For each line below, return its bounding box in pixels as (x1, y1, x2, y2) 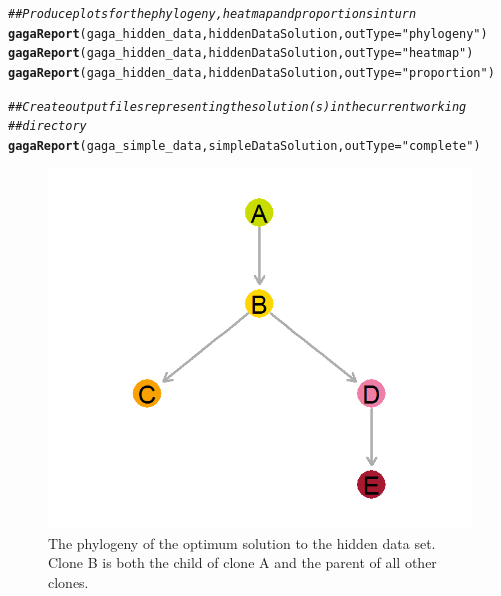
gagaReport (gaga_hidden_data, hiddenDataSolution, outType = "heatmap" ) (8, 46, 474, 61)
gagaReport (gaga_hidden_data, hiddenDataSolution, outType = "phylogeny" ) (8, 26, 488, 41)
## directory (8, 119, 87, 134)
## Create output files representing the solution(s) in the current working (8, 99, 467, 114)
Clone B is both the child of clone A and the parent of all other (48, 552, 437, 573)
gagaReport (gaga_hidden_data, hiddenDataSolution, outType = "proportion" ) (8, 65, 495, 80)
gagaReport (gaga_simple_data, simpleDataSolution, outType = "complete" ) (8, 138, 481, 153)
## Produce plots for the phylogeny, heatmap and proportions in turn (8, 7, 417, 21)
